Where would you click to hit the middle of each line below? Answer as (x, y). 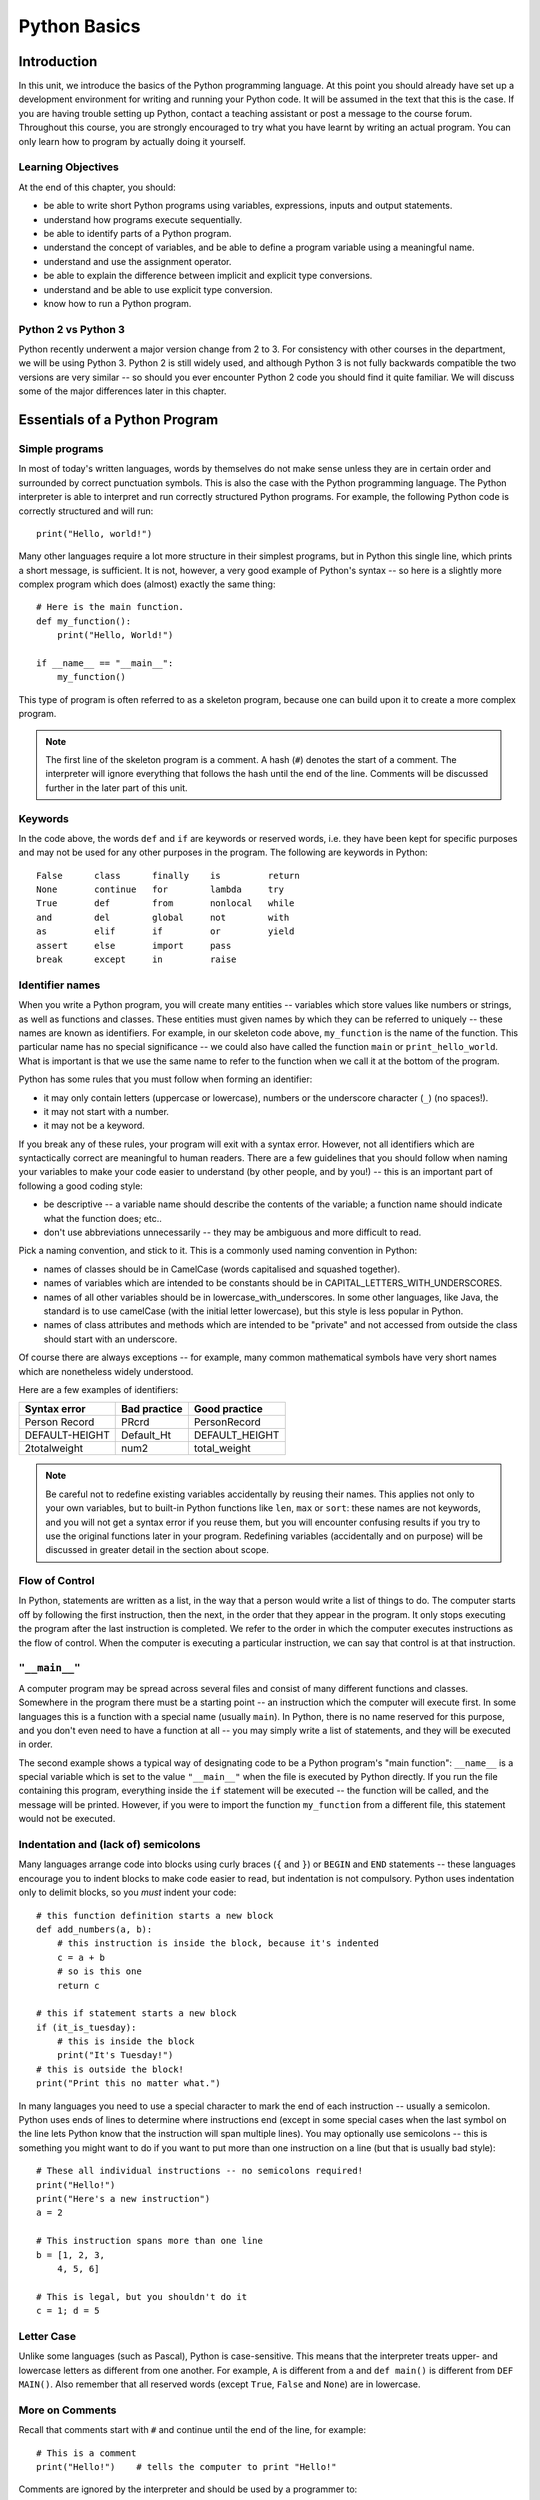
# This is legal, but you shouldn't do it (142, 2296)
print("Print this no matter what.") (129, 2083)
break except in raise (136, 959)
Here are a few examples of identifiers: (98, 1389)
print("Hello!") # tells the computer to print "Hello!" (186, 2466)
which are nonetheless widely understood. (106, 1371)
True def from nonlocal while (165, 903)
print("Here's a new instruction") (123, 2198)
